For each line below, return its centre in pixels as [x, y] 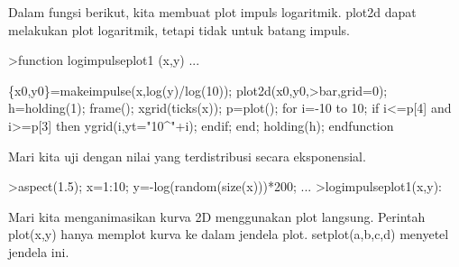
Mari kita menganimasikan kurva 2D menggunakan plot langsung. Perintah [217, 216]
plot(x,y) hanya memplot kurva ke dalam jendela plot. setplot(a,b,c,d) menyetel [229, 234]
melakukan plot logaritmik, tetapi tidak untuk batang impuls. [179, 29]
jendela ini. [39, 251]
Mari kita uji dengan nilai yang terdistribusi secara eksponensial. [187, 156]
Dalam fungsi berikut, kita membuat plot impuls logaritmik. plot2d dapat [212, 12]
